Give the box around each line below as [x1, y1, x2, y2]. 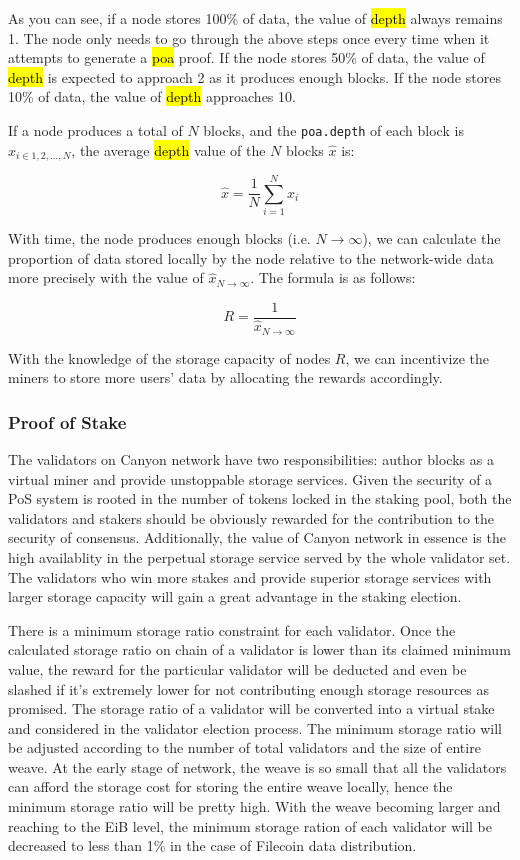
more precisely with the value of [8, 267, 204, 288]
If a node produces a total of [8, 119, 183, 140]
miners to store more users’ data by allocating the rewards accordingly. [8, 367, 443, 388]
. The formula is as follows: [250, 267, 416, 288]
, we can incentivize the [345, 347, 489, 368]
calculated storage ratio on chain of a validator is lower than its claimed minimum [8, 639, 511, 660]
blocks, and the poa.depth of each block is [203, 119, 464, 140]
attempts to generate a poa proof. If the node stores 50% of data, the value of [8, 47, 485, 68]
